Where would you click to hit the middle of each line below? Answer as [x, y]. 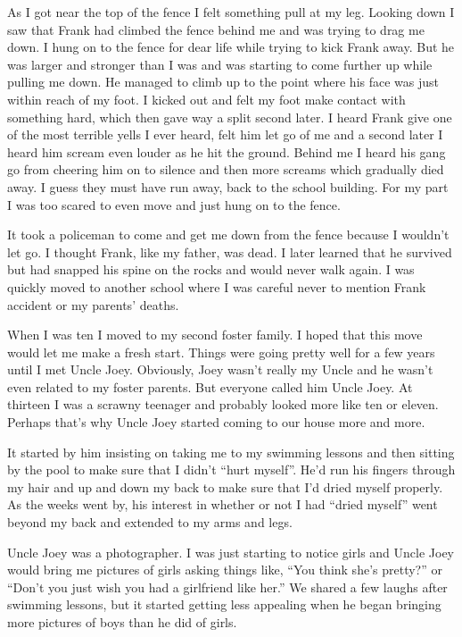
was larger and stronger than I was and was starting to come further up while [220, 64]
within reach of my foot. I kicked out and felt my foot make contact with [206, 99]
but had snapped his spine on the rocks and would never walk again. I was [211, 269]
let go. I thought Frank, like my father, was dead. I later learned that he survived [230, 251]
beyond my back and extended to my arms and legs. [150, 522]
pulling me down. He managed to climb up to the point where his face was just [223, 82]
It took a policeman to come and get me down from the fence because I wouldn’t [228, 235]
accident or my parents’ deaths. [93, 304]
